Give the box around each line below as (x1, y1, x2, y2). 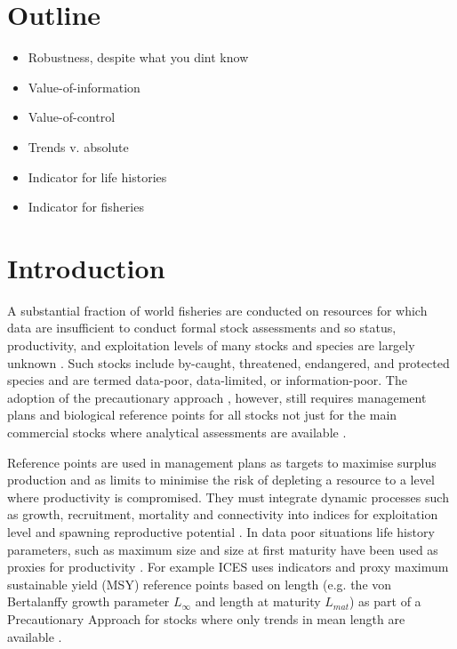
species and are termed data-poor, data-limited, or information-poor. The (7, 371, 407, 389)
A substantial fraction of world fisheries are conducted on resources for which (7, 300, 428, 319)
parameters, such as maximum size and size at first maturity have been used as (7, 540, 438, 558)
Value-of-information (28, 77, 140, 96)
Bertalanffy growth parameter (7, 592, 170, 611)
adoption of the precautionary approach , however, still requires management (7, 388, 427, 406)
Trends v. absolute (28, 137, 129, 156)
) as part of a (349, 592, 421, 611)
